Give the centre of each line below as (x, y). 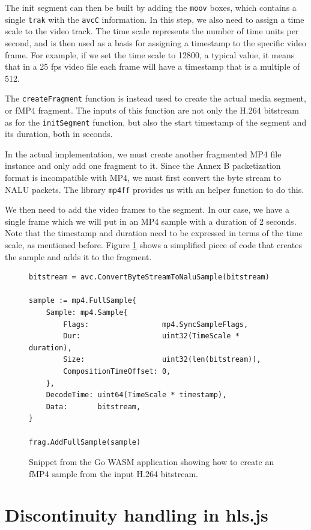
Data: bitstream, (93, 407)
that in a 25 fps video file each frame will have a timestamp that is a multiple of (152, 66)
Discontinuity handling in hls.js (137, 515)
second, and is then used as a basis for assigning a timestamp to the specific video (156, 42)
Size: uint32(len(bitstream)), (162, 360)
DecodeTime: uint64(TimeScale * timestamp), (136, 395)
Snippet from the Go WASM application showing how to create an (152, 462)
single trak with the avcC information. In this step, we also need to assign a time (155, 19)
